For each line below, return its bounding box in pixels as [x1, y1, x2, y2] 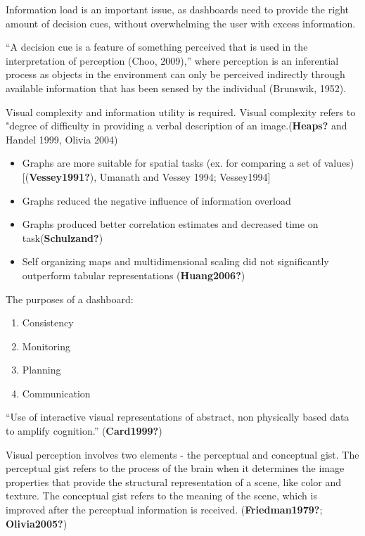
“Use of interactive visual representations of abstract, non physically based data [6, 409, 350, 424]
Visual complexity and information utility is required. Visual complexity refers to [6, 104, 356, 119]
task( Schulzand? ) [22, 230, 103, 245]
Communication [22, 385, 91, 400]
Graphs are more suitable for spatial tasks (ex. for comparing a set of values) [22, 155, 354, 170]
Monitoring [22, 338, 70, 353]
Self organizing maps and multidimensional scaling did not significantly [22, 254, 329, 269]
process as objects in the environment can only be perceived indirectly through [6, 67, 345, 82]
